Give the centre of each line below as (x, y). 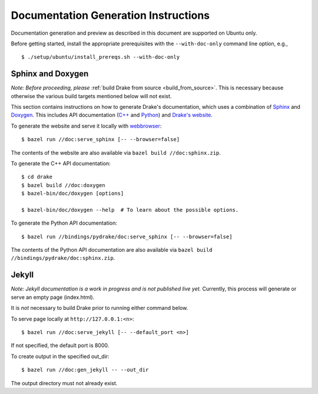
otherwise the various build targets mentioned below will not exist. (91, 96)
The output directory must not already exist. (64, 383)
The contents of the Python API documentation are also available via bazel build (112, 250)
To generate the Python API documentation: (64, 223)
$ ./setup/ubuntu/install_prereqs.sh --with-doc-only (100, 57)
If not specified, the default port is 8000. (60, 345)
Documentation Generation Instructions (110, 15)
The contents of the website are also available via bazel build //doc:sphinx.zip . (116, 152)
